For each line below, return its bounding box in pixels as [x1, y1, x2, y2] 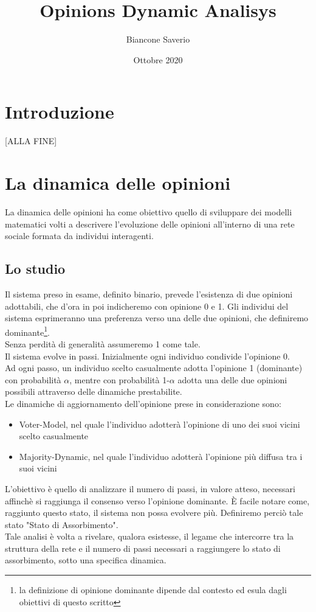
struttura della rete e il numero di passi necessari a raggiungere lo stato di [5, 541, 281, 554]
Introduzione [5, 99, 114, 124]
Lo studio [5, 259, 66, 278]
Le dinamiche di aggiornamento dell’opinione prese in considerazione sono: [5, 397, 281, 409]
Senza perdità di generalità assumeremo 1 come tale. [5, 337, 201, 350]
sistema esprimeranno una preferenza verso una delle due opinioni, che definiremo [5, 311, 309, 324]
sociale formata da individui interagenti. [5, 229, 154, 242]
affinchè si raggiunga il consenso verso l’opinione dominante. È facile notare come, [5, 494, 310, 507]
